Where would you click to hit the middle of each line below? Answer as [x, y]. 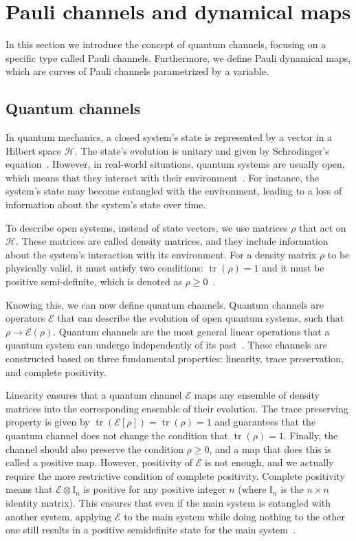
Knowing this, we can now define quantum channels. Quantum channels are [165, 304]
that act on [323, 227]
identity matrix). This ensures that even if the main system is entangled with [168, 502]
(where [252, 489]
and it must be [293, 268]
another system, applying [59, 516]
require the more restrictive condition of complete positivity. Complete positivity [175, 475]
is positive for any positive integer [155, 489]
